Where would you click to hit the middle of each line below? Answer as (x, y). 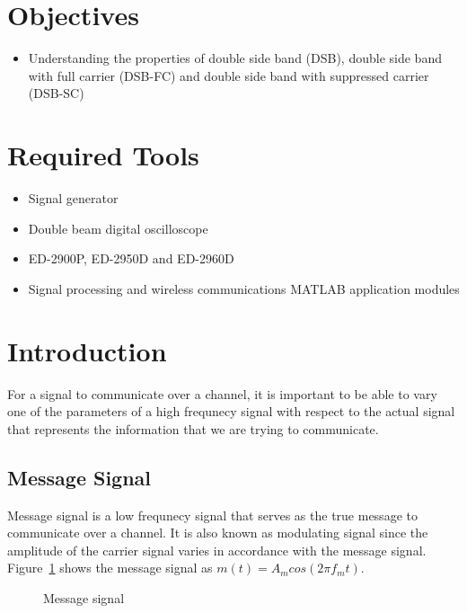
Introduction (87, 350)
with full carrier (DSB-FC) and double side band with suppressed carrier (229, 75)
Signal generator (73, 198)
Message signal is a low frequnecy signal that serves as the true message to (212, 515)
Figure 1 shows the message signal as (110, 568)
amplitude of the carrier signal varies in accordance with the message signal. (217, 550)
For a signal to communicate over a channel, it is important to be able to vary (222, 393)
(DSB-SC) (56, 93)
